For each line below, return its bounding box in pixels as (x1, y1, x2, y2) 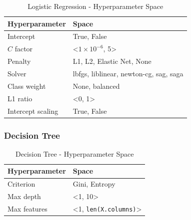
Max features (7, 203, 47, 214)
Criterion (7, 179, 35, 189)
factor (14, 43, 33, 54)
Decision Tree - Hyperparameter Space (15, 148, 134, 159)
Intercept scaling (7, 105, 58, 116)
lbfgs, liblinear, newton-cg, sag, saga (72, 68, 183, 78)
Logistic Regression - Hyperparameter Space (27, 1, 163, 11)
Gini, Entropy (72, 179, 115, 189)
